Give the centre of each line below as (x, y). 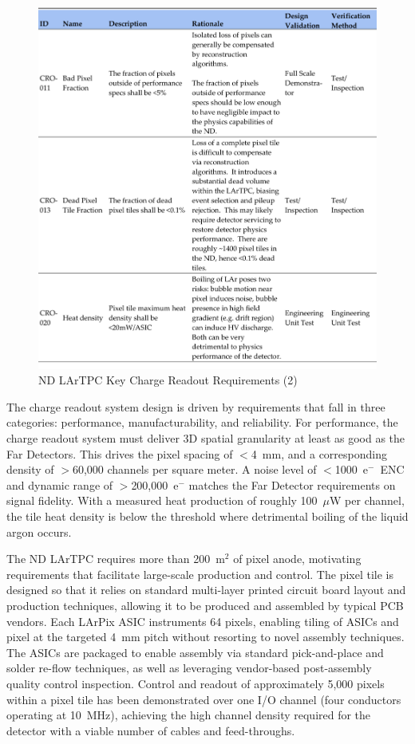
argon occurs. (39, 531)
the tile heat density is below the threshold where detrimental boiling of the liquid (207, 516)
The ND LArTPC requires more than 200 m (116, 559)
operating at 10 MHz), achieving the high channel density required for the (189, 715)
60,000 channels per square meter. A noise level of (194, 469)
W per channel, (367, 500)
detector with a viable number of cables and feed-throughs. (151, 730)
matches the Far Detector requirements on (292, 484)
